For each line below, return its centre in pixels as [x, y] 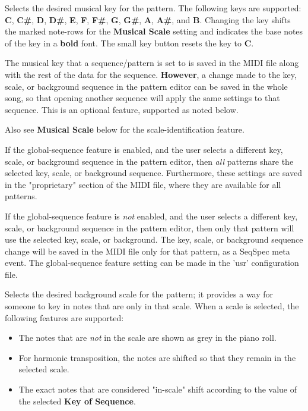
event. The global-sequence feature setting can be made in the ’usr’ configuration [152, 263]
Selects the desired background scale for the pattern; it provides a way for [139, 294]
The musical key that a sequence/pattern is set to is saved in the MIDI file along [152, 63]
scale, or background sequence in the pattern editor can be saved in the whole [146, 86]
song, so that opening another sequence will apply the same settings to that [142, 98]
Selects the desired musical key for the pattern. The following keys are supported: [153, 8]
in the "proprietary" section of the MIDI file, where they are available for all [143, 184]
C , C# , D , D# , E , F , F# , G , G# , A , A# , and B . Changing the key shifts [148, 19]
